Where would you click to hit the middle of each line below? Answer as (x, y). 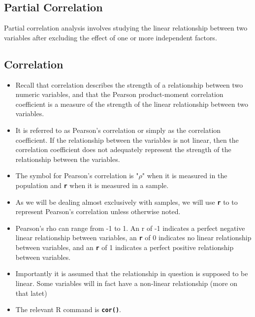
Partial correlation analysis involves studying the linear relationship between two (126, 28)
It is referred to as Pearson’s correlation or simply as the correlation (118, 130)
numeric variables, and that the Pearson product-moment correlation (119, 94)
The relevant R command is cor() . (68, 309)
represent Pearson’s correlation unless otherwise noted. (98, 211)
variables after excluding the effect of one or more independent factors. (111, 37)
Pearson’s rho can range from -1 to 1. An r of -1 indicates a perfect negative (130, 228)
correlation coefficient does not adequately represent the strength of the (123, 149)
